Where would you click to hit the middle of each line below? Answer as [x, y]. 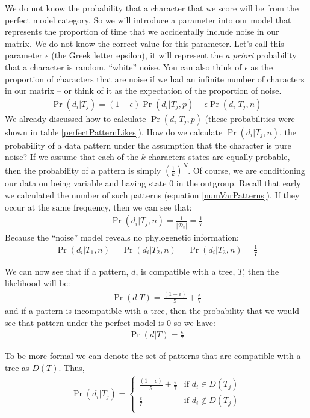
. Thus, [72, 368]
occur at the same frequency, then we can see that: [98, 207]
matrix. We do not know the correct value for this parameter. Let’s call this [144, 43]
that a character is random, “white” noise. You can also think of [123, 66]
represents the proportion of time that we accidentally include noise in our [142, 32]
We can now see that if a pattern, [67, 271]
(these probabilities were [250, 118]
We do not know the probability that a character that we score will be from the [152, 8]
